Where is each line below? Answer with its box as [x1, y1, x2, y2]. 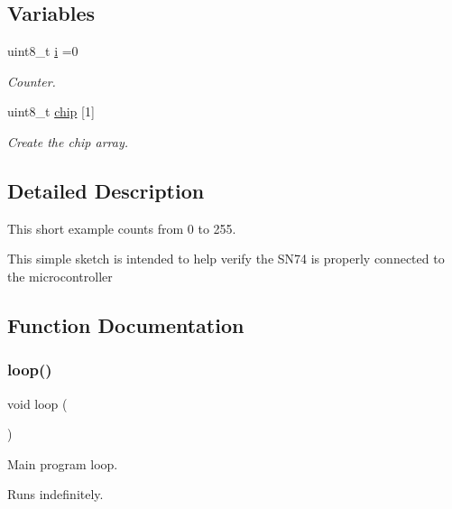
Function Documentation [7, 310, 244, 338]
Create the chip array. [7, 132, 129, 151]
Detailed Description [7, 176, 205, 204]
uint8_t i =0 [7, 42, 78, 60]
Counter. [7, 71, 56, 90]
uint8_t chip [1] [7, 102, 95, 121]
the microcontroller [7, 266, 113, 285]
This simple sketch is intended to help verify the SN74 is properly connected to [7, 249, 445, 268]
